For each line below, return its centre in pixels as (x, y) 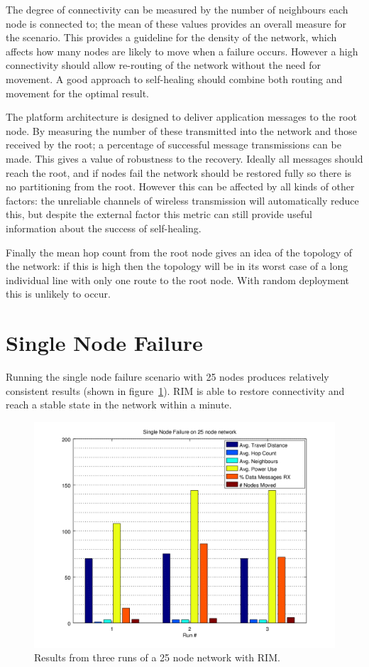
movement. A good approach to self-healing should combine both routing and (174, 78)
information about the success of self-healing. (104, 228)
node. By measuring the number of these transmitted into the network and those (181, 130)
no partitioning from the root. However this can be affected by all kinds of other (180, 186)
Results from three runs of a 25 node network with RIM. (157, 657)
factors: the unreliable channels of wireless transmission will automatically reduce (182, 200)
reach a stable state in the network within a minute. (119, 405)
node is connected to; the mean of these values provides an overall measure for (176, 23)
